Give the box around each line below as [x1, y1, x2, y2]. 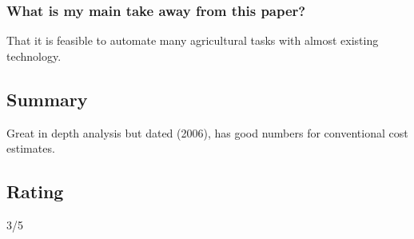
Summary [6, 86, 88, 111]
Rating [6, 179, 64, 204]
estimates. [6, 140, 55, 157]
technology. [6, 47, 62, 64]
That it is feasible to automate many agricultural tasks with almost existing [6, 32, 379, 49]
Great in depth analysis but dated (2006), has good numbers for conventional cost [6, 124, 408, 141]
